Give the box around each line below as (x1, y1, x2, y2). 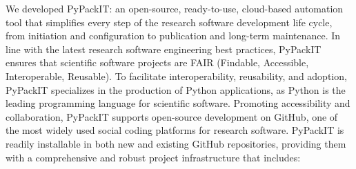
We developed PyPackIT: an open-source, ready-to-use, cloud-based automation (6, 1, 344, 15)
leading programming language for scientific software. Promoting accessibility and (6, 96, 350, 110)
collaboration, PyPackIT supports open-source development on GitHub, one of (6, 109, 338, 123)
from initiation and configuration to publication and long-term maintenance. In (6, 28, 341, 43)
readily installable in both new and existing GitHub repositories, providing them (6, 136, 346, 150)
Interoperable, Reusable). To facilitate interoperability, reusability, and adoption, (6, 68, 347, 83)
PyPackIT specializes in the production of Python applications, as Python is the (6, 82, 346, 97)
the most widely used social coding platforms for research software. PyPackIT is (6, 123, 344, 137)
